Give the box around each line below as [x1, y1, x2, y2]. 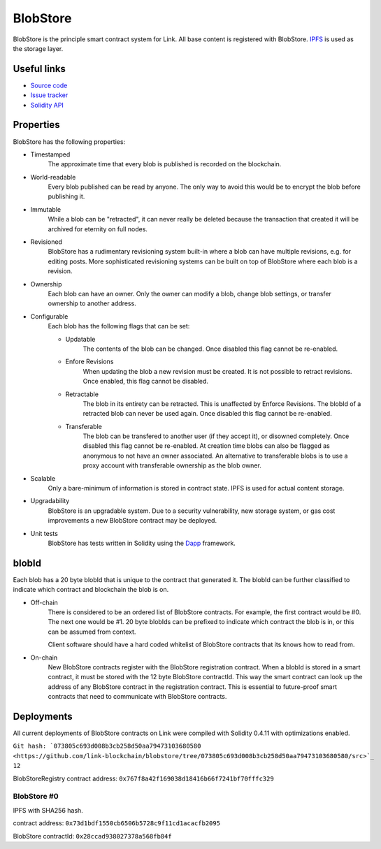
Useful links [13, 63, 66, 75]
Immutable [30, 205, 62, 213]
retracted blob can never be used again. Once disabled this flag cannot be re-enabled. [82, 409, 332, 418]
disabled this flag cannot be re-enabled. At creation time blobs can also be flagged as [82, 442, 330, 450]
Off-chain [30, 598, 59, 607]
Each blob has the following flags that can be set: [48, 322, 190, 331]
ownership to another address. [48, 299, 136, 307]
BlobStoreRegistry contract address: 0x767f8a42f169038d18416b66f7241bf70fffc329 [13, 774, 274, 783]
